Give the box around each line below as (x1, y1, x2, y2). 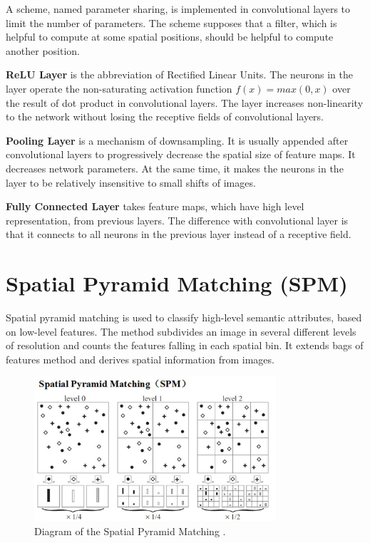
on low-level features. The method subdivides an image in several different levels (6, 324, 356, 338)
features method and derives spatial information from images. (6, 351, 274, 366)
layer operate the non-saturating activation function (6, 81, 232, 95)
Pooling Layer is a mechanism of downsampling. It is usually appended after (6, 133, 349, 148)
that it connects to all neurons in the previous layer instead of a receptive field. (6, 227, 351, 242)
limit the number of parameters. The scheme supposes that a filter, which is (6, 15, 337, 30)
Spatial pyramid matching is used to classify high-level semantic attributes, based (6, 310, 362, 325)
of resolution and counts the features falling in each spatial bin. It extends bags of (6, 338, 364, 353)
